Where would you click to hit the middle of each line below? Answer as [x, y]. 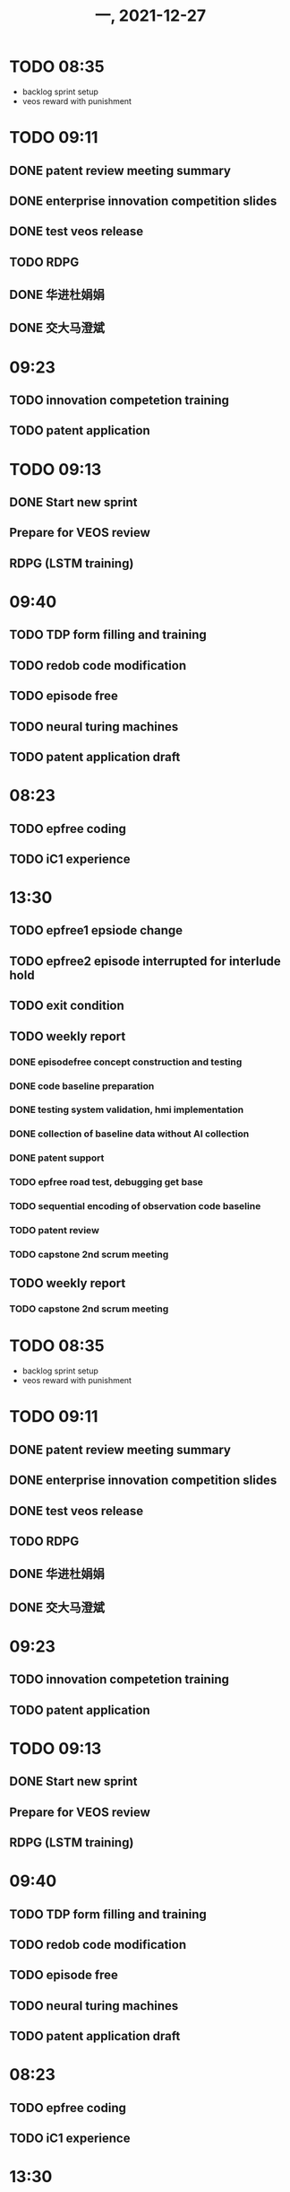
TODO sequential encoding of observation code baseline [135, 1206]
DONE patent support [57, 1158]
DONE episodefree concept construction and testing [126, 1062]
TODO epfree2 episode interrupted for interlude [145, 961]
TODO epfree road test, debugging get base [107, 1182]
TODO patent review [55, 1231]
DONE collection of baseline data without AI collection [129, 1134]
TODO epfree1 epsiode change [96, 930]
